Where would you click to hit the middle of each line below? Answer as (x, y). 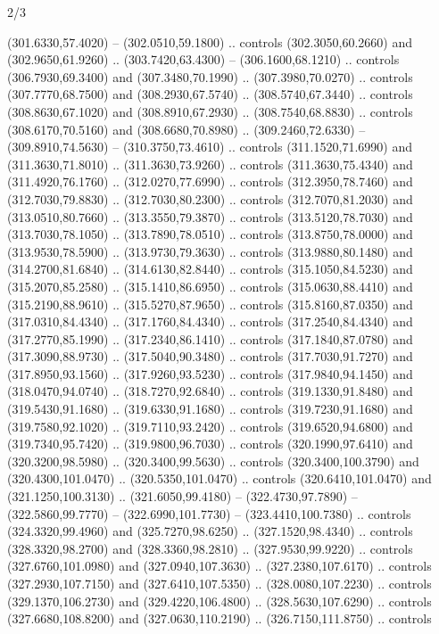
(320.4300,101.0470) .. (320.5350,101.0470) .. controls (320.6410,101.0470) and (219, 478)
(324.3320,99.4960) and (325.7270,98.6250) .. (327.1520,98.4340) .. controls (210, 531)
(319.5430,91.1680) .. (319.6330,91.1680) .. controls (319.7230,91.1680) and (210, 409)
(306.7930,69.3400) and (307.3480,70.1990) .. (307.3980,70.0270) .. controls (210, 76)
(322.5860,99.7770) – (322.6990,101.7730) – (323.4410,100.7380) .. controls (209, 513)
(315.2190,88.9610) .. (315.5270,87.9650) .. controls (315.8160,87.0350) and (210, 304)
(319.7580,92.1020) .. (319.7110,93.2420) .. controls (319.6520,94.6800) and (210, 426)
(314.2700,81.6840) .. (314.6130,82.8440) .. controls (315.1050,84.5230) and (210, 269)
